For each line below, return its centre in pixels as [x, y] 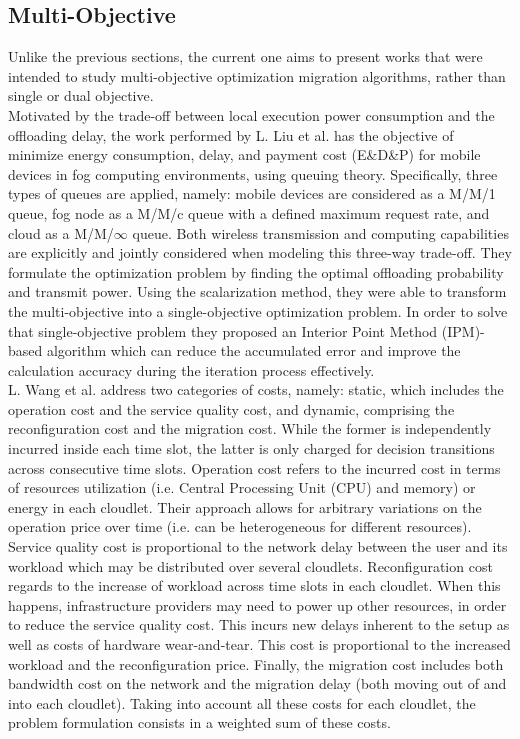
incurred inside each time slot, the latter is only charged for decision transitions [251, 448]
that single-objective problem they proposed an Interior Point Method [223, 330]
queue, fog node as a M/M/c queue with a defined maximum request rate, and [249, 212]
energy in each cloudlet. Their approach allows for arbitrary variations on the [245, 506]
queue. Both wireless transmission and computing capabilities [320, 232]
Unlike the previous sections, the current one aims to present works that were [245, 56]
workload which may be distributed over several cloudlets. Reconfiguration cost [250, 565]
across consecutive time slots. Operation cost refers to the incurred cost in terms [254, 467]
